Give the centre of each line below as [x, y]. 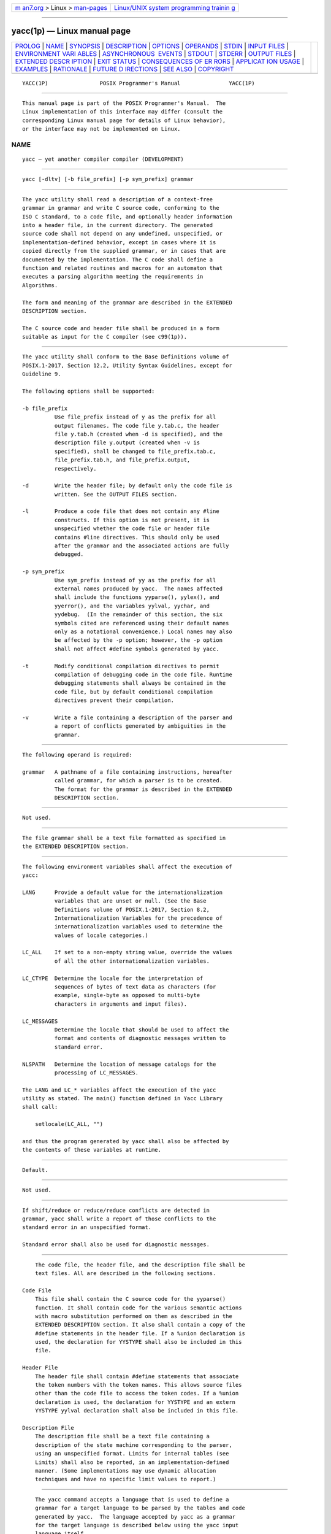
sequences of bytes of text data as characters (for [135, 987]
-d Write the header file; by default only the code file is [127, 486]
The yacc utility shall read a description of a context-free [118, 199]
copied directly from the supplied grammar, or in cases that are [124, 251]
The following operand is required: [77, 755]
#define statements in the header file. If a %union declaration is [140, 1333]
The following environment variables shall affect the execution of [127, 866]
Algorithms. [40, 285]
